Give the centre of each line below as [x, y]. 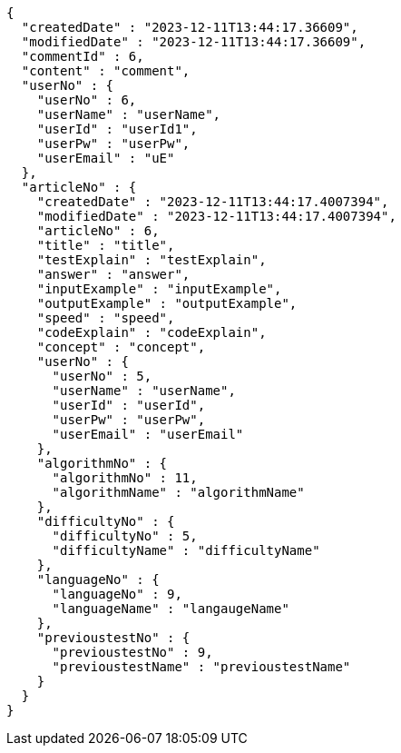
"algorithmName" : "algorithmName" [178, 492]
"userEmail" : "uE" [106, 158]
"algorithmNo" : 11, [125, 478]
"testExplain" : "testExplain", [152, 260]
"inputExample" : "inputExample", [159, 289]
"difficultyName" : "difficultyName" [186, 550]
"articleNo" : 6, [98, 231]
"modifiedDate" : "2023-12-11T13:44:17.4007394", [216, 216]
